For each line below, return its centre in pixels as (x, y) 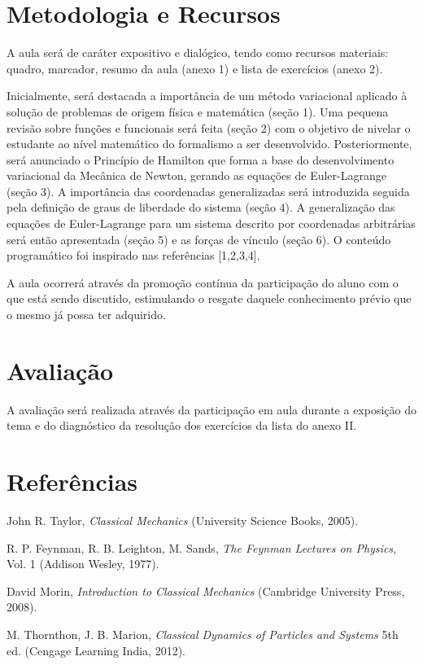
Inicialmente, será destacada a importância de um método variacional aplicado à (207, 96)
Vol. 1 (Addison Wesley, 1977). (83, 564)
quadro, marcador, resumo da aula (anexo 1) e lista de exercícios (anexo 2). (195, 68)
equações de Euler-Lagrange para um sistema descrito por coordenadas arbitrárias (211, 223)
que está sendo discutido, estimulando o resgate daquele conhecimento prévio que (209, 298)
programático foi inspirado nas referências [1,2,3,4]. (133, 255)
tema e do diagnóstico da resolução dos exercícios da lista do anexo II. (182, 425)
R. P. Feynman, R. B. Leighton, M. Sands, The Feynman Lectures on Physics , (201, 547)
